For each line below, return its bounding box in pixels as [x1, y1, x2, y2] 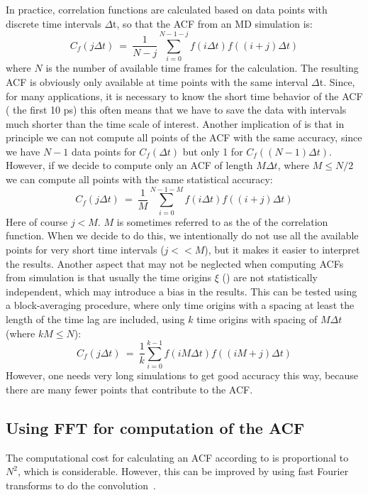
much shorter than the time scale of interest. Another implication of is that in [6, 116, 345, 131]
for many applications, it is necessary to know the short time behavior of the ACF [6, 88, 363, 103]
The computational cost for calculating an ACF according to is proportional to [6, 450, 349, 464]
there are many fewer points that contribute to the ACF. [6, 381, 253, 396]
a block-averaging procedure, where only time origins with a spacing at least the [6, 298, 355, 312]
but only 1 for [182, 143, 243, 158]
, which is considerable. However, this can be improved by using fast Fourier [17, 464, 349, 479]
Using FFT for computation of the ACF [6, 416, 305, 438]
